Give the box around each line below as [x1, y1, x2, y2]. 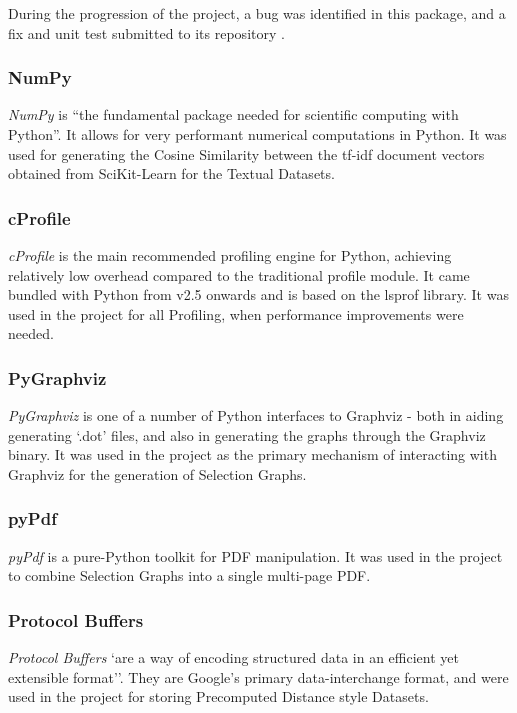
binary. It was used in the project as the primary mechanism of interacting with [8, 444, 497, 465]
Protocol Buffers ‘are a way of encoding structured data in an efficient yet [8, 647, 459, 668]
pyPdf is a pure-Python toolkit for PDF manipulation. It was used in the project [8, 545, 503, 566]
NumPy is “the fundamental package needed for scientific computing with [8, 104, 459, 125]
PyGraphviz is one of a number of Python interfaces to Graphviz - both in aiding [8, 405, 504, 426]
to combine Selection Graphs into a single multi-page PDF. [8, 565, 371, 586]
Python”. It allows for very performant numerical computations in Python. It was [8, 124, 507, 144]
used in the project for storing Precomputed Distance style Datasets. [8, 686, 429, 707]
